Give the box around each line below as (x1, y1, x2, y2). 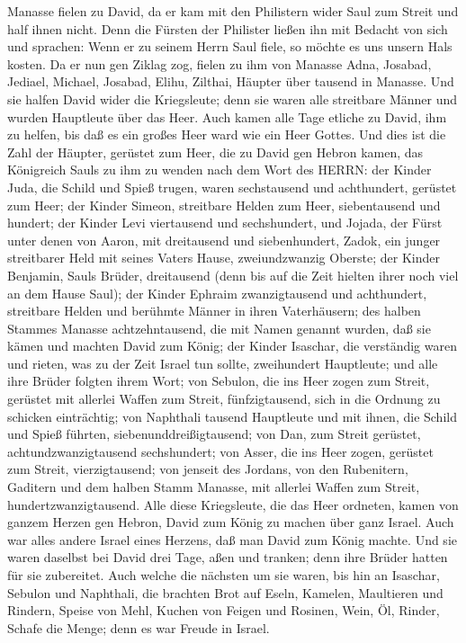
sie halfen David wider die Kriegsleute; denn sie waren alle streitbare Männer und (7, 89, 458, 108)
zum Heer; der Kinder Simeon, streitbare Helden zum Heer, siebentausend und (7, 195, 441, 214)
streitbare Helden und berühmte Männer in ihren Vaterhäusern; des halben (7, 301, 421, 320)
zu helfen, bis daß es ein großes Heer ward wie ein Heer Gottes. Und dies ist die (7, 125, 446, 144)
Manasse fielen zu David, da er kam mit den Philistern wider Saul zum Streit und (7, 2, 459, 20)
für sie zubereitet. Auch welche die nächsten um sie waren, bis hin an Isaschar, (7, 566, 440, 584)
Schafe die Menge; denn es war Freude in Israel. (7, 618, 270, 637)
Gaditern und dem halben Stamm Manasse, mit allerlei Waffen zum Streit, (7, 478, 420, 496)
